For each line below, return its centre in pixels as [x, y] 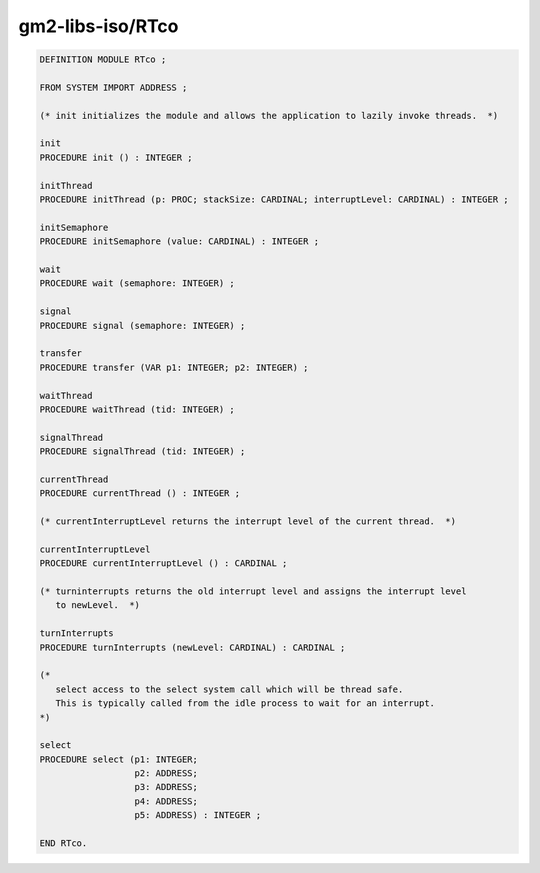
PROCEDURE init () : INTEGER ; [116, 157]
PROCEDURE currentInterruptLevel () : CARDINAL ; [163, 563]
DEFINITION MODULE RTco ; [103, 59]
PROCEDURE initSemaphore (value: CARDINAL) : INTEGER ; [179, 241]
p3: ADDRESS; [166, 787]
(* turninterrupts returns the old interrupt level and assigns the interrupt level [253, 591]
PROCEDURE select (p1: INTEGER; [119, 759]
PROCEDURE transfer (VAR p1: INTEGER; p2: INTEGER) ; [174, 367]
